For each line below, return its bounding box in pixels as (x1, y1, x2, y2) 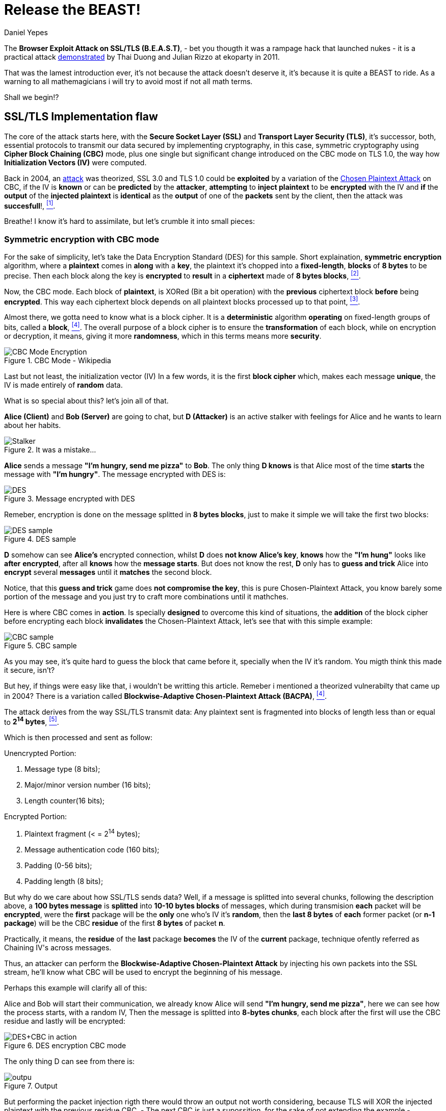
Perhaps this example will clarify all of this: (4, 983, 147, 992)
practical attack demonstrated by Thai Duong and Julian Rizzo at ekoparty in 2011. (4, 52, 280, 61)
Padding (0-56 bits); (24, 861, 92, 870)
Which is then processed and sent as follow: (4, 733, 152, 742)
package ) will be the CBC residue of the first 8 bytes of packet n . (4, 918, 225, 927)
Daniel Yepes (4, 28, 48, 37)
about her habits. (4, 420, 61, 430)
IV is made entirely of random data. (4, 380, 123, 389)
